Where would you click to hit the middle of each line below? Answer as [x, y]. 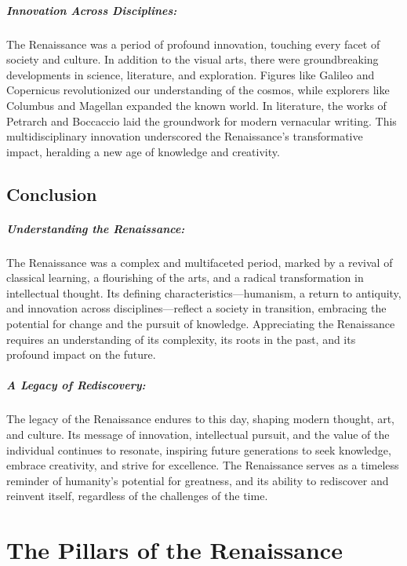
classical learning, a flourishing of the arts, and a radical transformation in [185, 278]
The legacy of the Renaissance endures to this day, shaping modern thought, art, [200, 419]
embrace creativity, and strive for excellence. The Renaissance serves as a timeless [203, 465]
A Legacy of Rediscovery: [76, 385]
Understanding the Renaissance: [96, 228]
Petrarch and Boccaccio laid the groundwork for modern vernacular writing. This [202, 121]
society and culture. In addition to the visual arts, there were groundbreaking [193, 59]
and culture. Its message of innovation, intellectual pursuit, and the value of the [198, 434]
